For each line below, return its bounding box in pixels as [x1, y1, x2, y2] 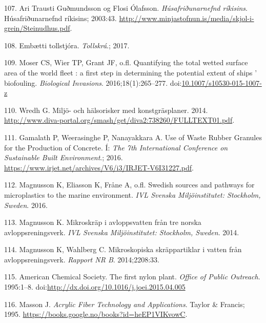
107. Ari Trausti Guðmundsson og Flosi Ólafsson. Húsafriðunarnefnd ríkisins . [4, 3, 248, 13]
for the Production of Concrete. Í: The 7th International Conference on [4, 142, 228, 153]
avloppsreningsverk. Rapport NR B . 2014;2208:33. [4, 254, 159, 264]
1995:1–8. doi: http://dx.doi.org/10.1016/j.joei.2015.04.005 [4, 281, 186, 292]
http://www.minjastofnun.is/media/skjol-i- [119, 12, 254, 23]
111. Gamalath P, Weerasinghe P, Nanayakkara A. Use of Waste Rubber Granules [4, 131, 262, 142]
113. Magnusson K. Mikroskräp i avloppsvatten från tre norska [4, 217, 201, 227]
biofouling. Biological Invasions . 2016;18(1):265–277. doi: [4, 77, 182, 88]
